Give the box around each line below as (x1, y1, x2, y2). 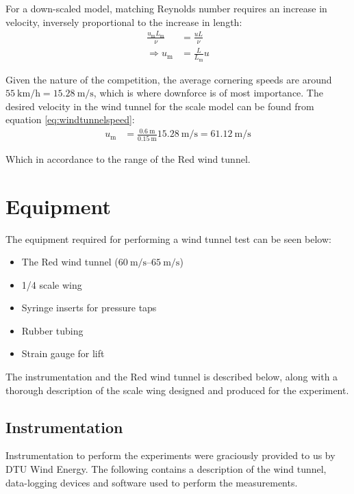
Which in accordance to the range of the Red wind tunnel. (5, 151, 251, 166)
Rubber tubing (21, 323, 84, 337)
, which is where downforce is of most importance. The (93, 86, 323, 100)
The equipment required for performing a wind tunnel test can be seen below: (5, 231, 331, 246)
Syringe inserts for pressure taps (21, 300, 157, 315)
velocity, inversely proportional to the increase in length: (5, 14, 242, 29)
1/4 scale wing (21, 277, 82, 291)
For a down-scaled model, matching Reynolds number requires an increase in (5, 1, 327, 15)
